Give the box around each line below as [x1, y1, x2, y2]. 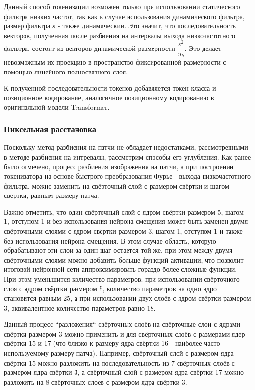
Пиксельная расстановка [4, 122, 97, 135]
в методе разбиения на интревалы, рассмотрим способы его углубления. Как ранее [4, 151, 251, 162]
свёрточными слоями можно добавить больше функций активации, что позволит [4, 254, 244, 265]
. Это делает [184, 43, 222, 53]
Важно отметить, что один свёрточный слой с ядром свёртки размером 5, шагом [4, 206, 244, 217]
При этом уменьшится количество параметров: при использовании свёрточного [4, 273, 240, 284]
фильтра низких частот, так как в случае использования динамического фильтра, [4, 11, 245, 21]
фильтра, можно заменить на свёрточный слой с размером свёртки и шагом [4, 180, 229, 191]
